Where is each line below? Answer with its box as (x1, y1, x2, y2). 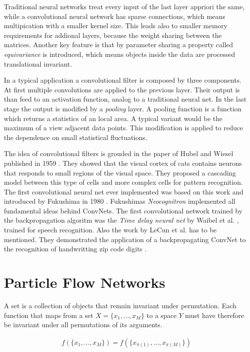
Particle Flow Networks (4, 272, 165, 292)
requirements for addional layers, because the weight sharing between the (4, 30, 222, 40)
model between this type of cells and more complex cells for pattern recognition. (4, 177, 243, 187)
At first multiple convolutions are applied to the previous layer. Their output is (4, 84, 240, 94)
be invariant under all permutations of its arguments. (4, 319, 162, 330)
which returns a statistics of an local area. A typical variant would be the (4, 113, 223, 123)
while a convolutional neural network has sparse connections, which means (4, 11, 226, 21)
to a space (146, 310, 177, 320)
